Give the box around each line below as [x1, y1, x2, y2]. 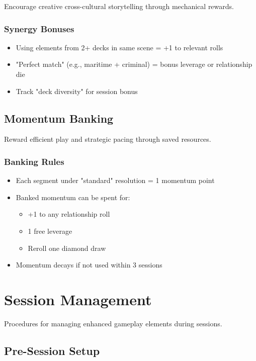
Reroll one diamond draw [28, 242, 106, 253]
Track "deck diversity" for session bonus [16, 85, 138, 96]
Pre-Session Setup [4, 342, 100, 358]
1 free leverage [28, 225, 72, 236]
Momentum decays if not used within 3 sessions [16, 259, 162, 270]
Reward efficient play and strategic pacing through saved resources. [4, 134, 211, 144]
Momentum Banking [4, 110, 114, 126]
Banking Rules [4, 155, 64, 167]
